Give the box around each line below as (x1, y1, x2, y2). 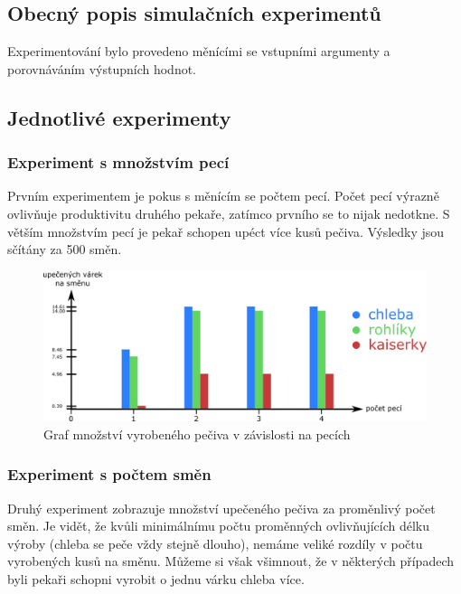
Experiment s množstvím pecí (7, 151, 230, 174)
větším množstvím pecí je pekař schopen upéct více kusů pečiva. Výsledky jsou (7, 222, 445, 240)
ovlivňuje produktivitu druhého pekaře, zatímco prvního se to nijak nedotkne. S (7, 203, 450, 222)
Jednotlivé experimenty (7, 103, 231, 131)
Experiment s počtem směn (7, 463, 212, 486)
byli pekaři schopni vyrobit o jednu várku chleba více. (7, 570, 305, 588)
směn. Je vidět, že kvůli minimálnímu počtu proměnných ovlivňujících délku (7, 516, 430, 535)
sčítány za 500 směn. (7, 240, 122, 259)
